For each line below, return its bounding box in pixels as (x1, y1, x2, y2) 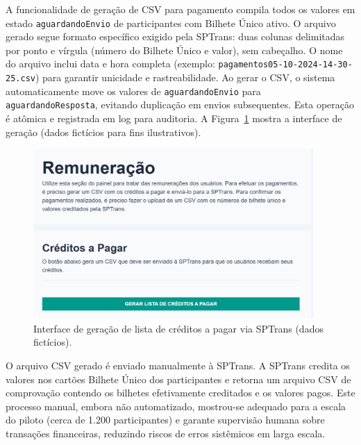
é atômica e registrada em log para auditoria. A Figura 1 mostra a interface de (6, 111, 342, 126)
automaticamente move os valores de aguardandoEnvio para (6, 83, 261, 98)
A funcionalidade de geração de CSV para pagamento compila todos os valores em (6, 2, 355, 16)
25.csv (6, 74, 35, 84)
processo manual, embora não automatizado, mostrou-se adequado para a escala (6, 398, 346, 413)
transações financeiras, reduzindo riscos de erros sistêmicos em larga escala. (6, 426, 326, 441)
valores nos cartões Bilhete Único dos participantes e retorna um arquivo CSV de (6, 371, 351, 386)
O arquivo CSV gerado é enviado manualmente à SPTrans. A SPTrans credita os (6, 358, 350, 373)
